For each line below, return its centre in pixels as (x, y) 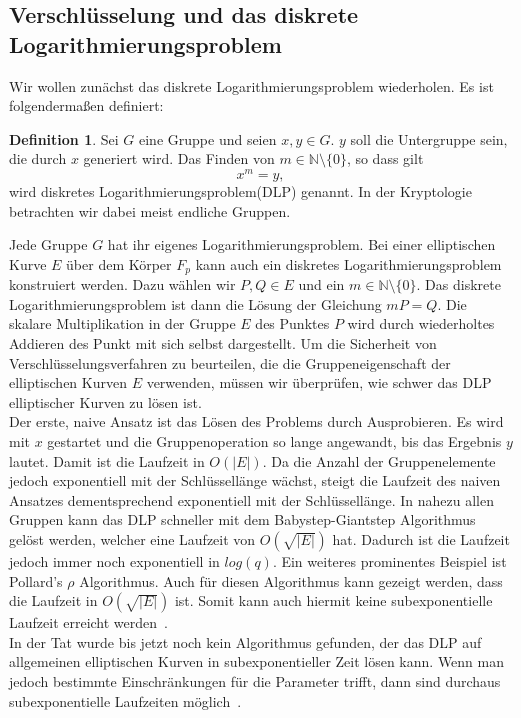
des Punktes (292, 323)
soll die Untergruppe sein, (429, 138)
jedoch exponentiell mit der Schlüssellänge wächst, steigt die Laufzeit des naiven (255, 480)
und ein (321, 284)
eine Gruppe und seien (208, 138)
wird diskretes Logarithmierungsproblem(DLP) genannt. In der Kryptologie (240, 191)
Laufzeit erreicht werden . (88, 622)
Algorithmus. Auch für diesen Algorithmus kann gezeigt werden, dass (291, 580)
